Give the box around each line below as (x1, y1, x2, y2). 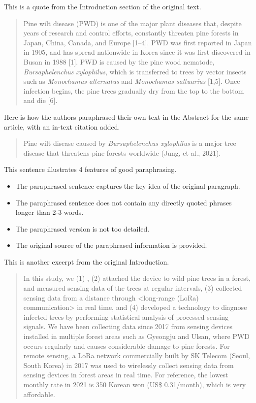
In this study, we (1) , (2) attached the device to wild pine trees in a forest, (23, 273, 251, 283)
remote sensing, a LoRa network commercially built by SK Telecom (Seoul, (23, 350, 250, 361)
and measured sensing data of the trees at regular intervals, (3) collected (23, 283, 242, 293)
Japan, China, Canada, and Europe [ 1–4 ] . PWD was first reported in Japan (23, 37, 252, 47)
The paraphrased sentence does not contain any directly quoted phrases (15, 197, 232, 207)
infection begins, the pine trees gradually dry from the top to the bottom (23, 85, 244, 96)
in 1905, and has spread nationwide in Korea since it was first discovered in (23, 47, 251, 57)
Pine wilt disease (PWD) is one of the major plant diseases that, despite (23, 18, 242, 28)
